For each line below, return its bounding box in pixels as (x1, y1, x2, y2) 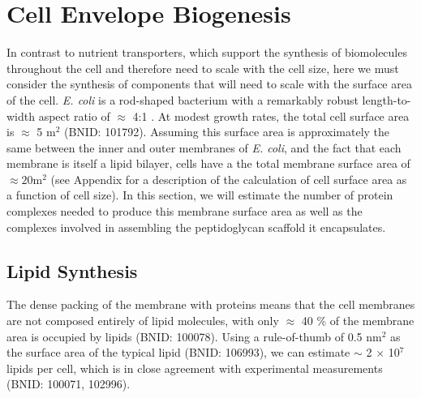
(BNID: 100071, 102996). (6, 375, 131, 392)
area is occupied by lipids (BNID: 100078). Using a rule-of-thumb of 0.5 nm (6, 327, 382, 345)
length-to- (362, 91, 411, 108)
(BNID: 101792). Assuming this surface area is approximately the (64, 123, 390, 140)
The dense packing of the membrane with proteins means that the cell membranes (6, 296, 415, 313)
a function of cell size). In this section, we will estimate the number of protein (6, 186, 393, 203)
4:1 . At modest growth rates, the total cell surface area (132, 107, 410, 124)
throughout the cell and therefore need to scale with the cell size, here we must (6, 59, 399, 76)
